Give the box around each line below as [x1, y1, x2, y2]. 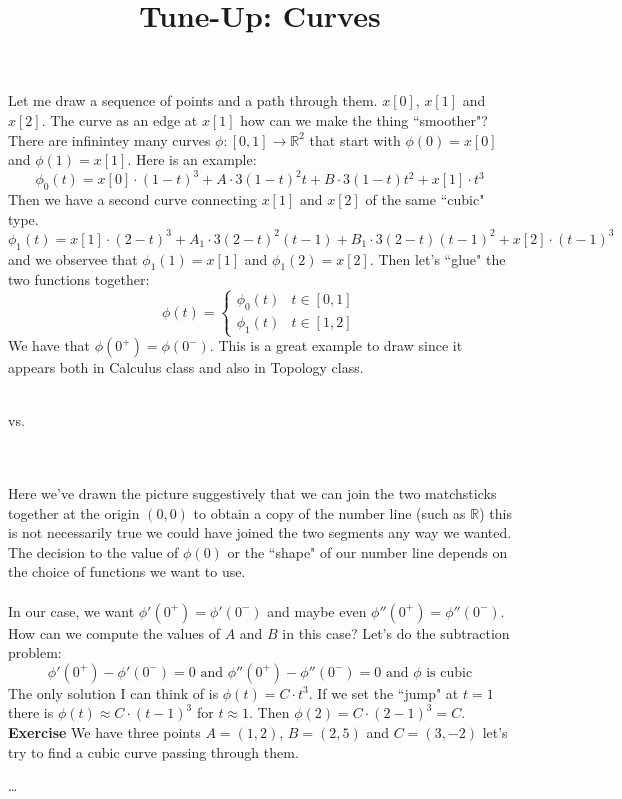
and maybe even [267, 600, 367, 621]
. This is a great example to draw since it [209, 335, 463, 356]
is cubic [426, 665, 473, 680]
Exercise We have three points [8, 721, 201, 742]
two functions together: [8, 269, 150, 290]
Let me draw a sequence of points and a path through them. [8, 90, 378, 111]
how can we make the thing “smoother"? [240, 109, 488, 130]
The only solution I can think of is [8, 682, 219, 703]
